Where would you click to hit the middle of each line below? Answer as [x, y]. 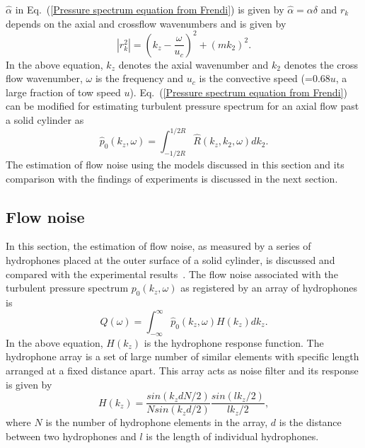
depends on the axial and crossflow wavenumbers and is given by [146, 23]
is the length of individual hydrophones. [232, 436]
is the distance [310, 422]
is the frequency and [139, 78]
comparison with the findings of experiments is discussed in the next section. [172, 178]
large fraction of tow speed [63, 92]
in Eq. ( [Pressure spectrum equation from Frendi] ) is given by [150, 9]
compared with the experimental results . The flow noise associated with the [172, 274]
